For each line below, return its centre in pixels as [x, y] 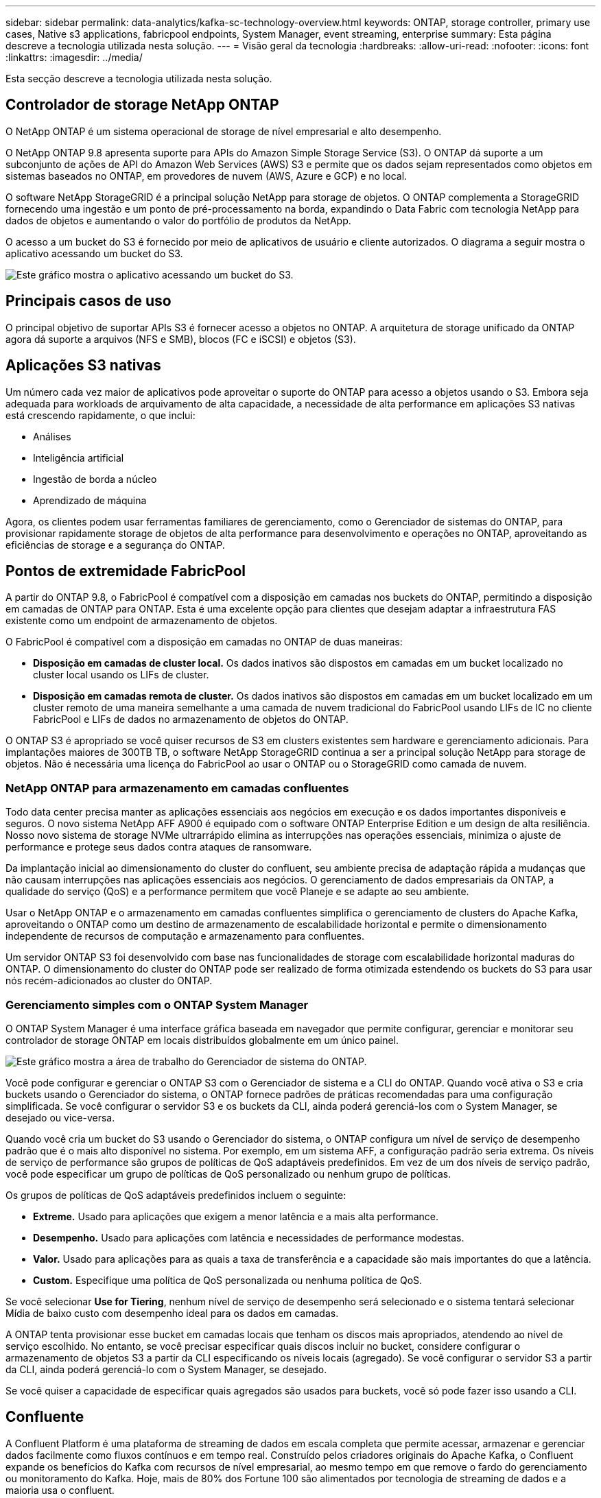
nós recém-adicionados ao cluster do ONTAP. [109, 981]
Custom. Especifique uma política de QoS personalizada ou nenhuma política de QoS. [228, 1280]
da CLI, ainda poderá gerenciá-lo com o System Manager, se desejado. [166, 1369]
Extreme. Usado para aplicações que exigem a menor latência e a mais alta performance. [236, 1216]
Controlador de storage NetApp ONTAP [142, 105]
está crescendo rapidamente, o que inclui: [101, 415]
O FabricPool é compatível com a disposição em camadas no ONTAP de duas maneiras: [204, 642]
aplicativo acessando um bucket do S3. [94, 253]
